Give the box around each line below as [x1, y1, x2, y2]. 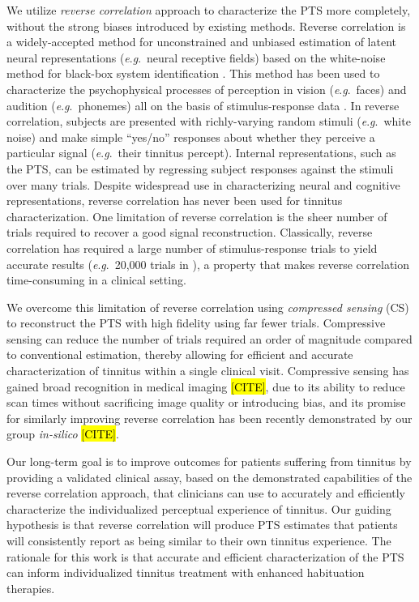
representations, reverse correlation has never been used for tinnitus [6, 192, 343, 209]
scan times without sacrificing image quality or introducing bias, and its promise [6, 394, 406, 411]
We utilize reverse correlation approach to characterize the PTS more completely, [6, 2, 411, 18]
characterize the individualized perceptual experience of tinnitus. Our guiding [6, 500, 391, 517]
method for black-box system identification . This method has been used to [6, 65, 380, 82]
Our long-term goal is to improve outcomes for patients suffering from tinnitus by [6, 453, 412, 470]
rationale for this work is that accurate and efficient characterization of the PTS [6, 548, 404, 565]
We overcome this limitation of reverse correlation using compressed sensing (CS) [6, 298, 409, 315]
